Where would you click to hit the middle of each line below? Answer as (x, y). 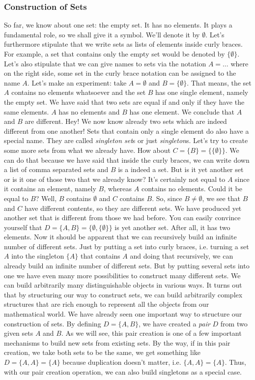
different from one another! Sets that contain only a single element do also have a (127, 131)
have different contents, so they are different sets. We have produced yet (133, 208)
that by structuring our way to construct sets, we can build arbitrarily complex (123, 294)
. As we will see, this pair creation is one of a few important (151, 333)
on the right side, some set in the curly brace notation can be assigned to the (120, 73)
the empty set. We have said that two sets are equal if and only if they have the (124, 102)
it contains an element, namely (50, 189)
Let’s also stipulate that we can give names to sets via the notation (105, 63)
